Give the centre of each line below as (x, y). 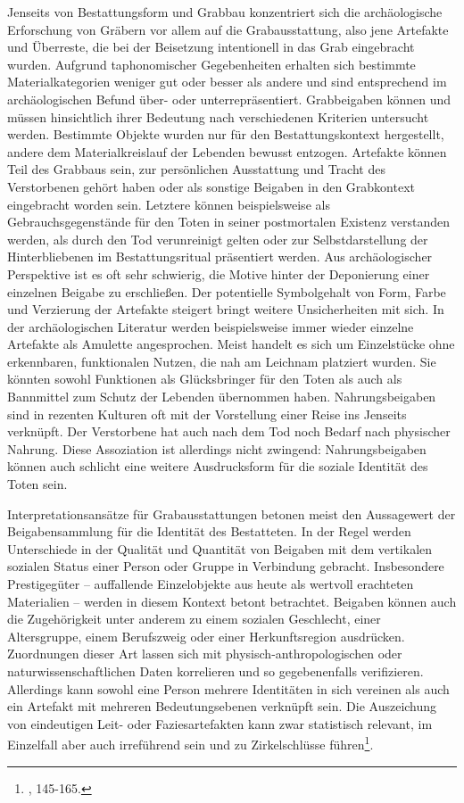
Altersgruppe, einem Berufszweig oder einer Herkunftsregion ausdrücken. (206, 636)
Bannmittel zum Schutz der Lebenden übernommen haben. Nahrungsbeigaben (222, 397)
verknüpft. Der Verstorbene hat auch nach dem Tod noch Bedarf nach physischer (229, 431)
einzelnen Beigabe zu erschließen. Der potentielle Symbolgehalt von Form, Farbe (227, 291)
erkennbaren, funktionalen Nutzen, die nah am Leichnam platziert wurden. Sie (222, 361)
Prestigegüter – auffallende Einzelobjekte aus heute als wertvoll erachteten (211, 584)
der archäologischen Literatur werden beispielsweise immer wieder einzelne (211, 326)
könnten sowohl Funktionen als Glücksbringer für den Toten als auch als (205, 379)
